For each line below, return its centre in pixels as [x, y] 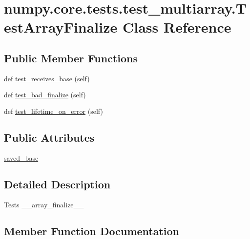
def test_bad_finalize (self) [45, 95]
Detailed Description [57, 184]
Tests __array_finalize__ [44, 204]
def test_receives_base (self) [47, 78]
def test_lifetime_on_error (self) [53, 111]
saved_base [21, 157]
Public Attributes [49, 137]
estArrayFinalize [61, 27]
